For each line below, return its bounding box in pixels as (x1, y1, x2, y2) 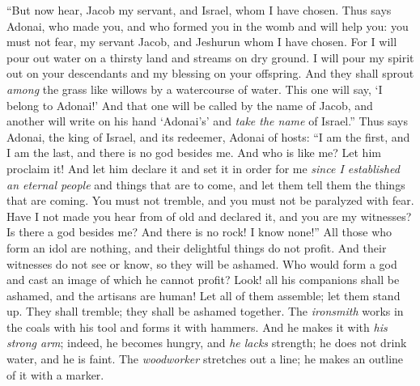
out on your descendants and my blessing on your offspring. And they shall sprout (6, 65, 414, 82)
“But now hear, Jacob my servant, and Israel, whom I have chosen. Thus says (6, 2, 392, 18)
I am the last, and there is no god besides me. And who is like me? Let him (6, 144, 381, 161)
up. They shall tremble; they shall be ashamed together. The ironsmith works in (6, 303, 404, 320)
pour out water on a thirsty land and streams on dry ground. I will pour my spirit (6, 49, 414, 66)
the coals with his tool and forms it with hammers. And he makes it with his (6, 318, 388, 335)
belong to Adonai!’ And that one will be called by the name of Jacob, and (6, 96, 373, 113)
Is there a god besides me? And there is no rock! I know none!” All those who (6, 223, 392, 240)
